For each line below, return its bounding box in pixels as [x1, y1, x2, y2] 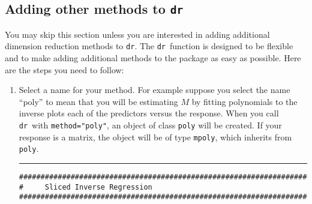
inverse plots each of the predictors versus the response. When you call [19, 107, 279, 119]
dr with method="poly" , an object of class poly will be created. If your [19, 119, 282, 131]
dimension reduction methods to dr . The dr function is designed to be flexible [5, 40, 293, 52]
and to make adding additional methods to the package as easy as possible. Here [5, 52, 301, 64]
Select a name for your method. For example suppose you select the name [19, 83, 290, 96]
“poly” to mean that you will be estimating [19, 95, 178, 107]
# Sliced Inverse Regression [19, 182, 152, 191]
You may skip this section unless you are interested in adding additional [5, 28, 270, 40]
